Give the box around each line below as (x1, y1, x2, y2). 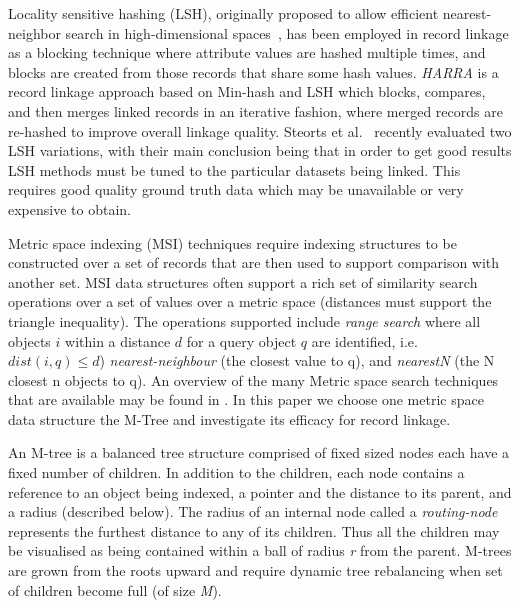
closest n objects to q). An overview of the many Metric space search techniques (8, 369, 499, 390)
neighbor (8, 22, 61, 43)
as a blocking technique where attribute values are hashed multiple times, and (8, 42, 486, 63)
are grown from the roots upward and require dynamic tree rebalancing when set (8, 560, 503, 581)
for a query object (186, 330, 297, 351)
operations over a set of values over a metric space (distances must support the (8, 291, 492, 312)
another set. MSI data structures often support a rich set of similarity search (8, 271, 478, 292)
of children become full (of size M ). (8, 579, 222, 600)
